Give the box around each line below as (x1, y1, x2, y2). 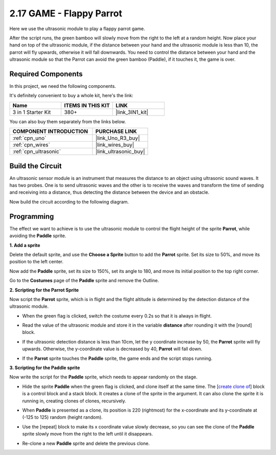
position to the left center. (9, 259, 64, 265)
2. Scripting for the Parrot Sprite (9, 287, 79, 293)
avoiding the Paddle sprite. (9, 233, 66, 239)
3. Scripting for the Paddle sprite (9, 365, 80, 371)
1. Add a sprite (9, 242, 40, 248)
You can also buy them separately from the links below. (9, 118, 126, 125)
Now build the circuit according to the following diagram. (9, 198, 129, 204)
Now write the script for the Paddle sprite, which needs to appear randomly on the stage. (9, 374, 198, 380)
